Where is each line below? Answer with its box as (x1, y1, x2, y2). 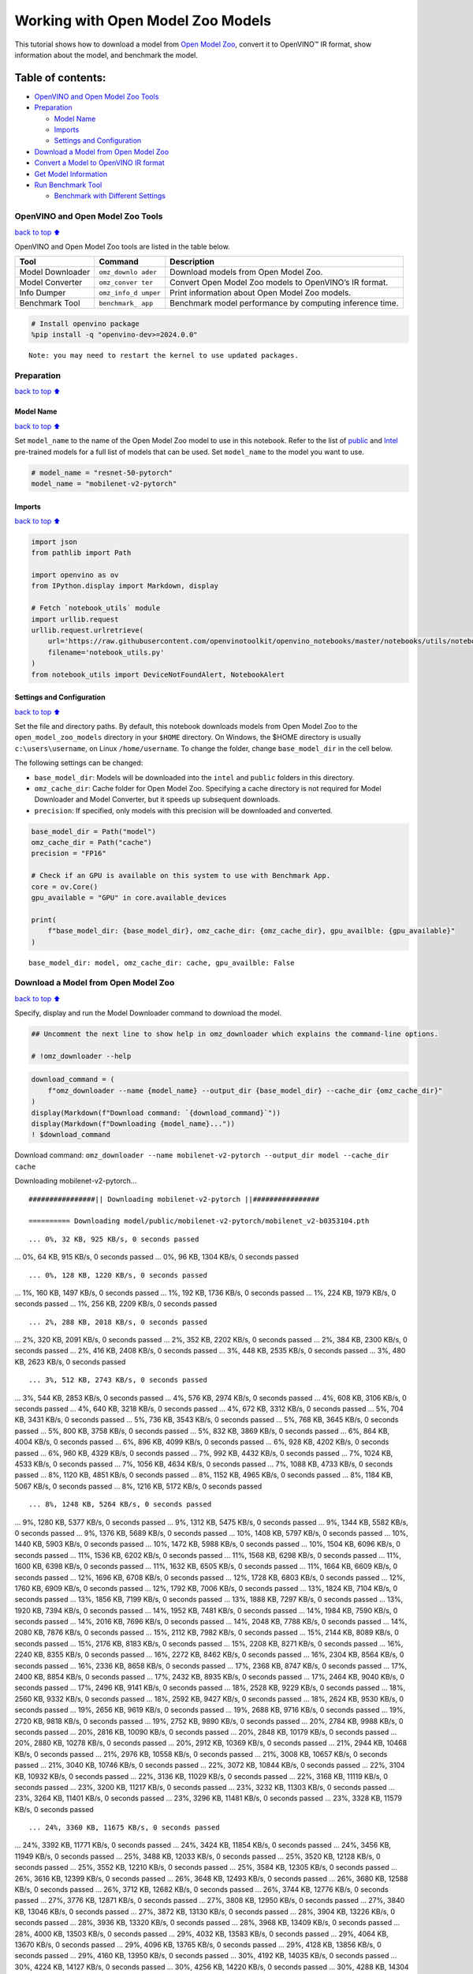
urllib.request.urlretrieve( (31, 626, 144, 635)
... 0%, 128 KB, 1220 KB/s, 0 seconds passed (28, 1270, 208, 1279)
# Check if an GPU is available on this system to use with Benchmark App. (31, 871, 331, 880)
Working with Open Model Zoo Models (14, 12, 272, 29)
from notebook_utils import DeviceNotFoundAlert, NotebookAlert (31, 670, 285, 679)
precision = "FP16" (31, 849, 106, 858)
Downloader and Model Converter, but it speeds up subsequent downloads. (34, 794, 281, 805)
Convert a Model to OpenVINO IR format (34, 158, 165, 167)
